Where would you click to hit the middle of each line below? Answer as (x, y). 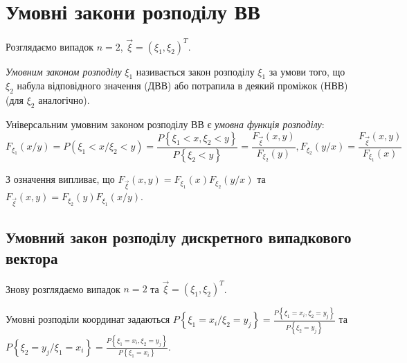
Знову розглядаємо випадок (63, 289)
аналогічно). (64, 100)
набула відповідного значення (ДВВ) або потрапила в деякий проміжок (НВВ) (182, 86)
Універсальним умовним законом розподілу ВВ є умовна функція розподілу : (165, 124)
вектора (32, 257)
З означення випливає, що (60, 179)
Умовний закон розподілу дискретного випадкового (179, 237)
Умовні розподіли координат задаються (88, 319)
